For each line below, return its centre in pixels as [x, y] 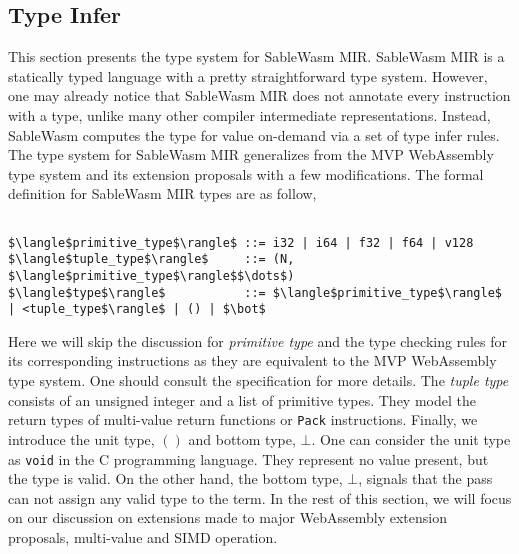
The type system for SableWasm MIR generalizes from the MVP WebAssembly [251, 154]
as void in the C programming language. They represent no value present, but [248, 458]
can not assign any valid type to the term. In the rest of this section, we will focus [260, 497]
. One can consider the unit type [411, 438]
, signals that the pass [425, 478]
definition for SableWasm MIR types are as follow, [162, 193]
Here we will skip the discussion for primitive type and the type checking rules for [257, 340]
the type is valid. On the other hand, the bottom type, [175, 478]
